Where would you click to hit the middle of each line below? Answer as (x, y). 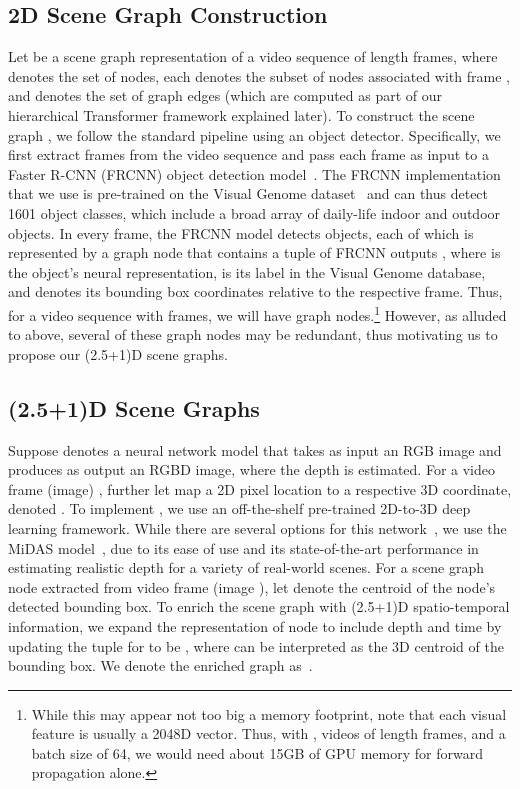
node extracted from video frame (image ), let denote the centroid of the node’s (252, 586)
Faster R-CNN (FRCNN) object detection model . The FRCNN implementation (254, 173)
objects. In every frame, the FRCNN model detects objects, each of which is (241, 232)
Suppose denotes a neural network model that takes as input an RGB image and (255, 449)
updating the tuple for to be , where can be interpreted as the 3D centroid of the (256, 645)
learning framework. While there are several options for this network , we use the (257, 527)
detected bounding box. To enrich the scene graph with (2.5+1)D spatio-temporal (259, 606)
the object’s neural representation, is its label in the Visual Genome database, (247, 271)
